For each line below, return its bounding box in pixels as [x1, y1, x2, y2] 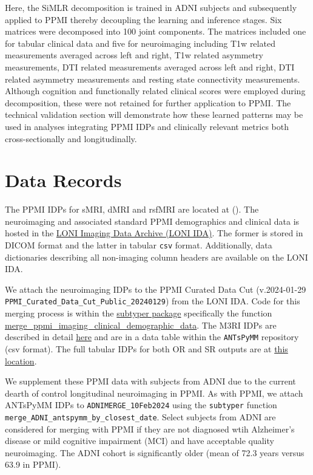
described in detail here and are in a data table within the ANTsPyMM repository [5, 330, 299, 343]
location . [5, 354, 37, 367]
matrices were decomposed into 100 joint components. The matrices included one [5, 25, 306, 38]
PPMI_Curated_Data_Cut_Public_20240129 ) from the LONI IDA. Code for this [5, 295, 300, 307]
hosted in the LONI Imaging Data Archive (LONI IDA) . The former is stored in [5, 227, 303, 239]
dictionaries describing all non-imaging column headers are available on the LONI [5, 250, 308, 263]
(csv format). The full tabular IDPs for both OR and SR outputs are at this [5, 342, 288, 355]
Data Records [5, 168, 122, 193]
